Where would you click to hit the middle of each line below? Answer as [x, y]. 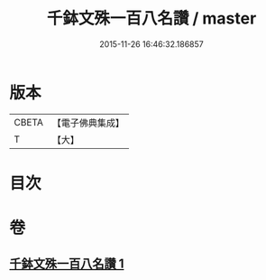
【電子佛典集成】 [88, 123]
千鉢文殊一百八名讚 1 [67, 264]
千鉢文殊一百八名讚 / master [151, 19]
